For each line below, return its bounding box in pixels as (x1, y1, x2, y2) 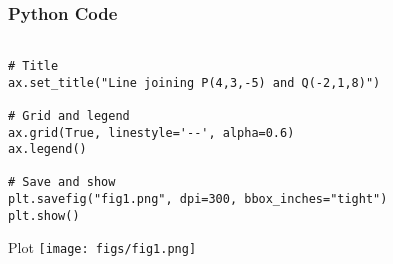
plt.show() (8, 208, 80, 223)
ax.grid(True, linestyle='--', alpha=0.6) (8, 125, 295, 140)
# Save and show (8, 175, 116, 190)
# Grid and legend (8, 108, 130, 123)
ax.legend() (8, 142, 87, 157)
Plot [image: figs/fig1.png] (8, 237, 197, 258)
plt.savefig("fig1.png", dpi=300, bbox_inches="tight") (8, 192, 388, 207)
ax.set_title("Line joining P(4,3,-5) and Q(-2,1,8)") (8, 75, 381, 90)
